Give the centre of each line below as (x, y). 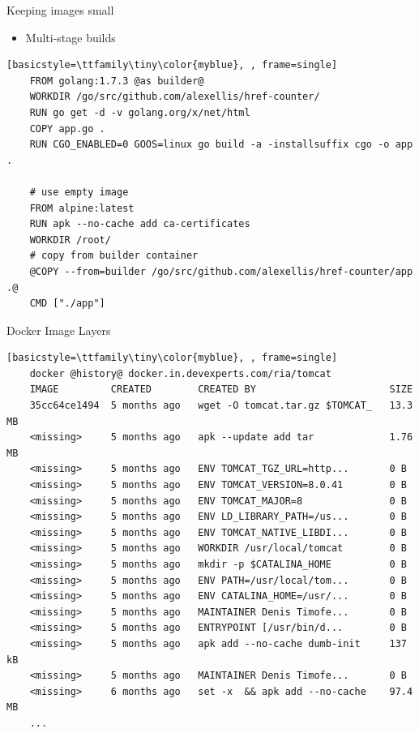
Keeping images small (60, 10)
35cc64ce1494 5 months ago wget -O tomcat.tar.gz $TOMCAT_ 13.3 (221, 406)
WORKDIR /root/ (70, 240)
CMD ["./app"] (67, 304)
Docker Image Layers (59, 330)
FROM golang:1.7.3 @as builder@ (117, 81)
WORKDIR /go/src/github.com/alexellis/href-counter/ (175, 97)
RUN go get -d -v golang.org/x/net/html (140, 112)
